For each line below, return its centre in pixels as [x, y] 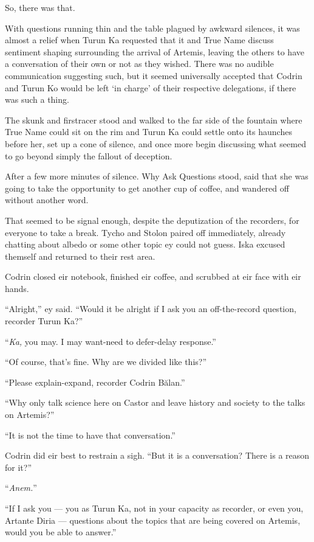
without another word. [47, 200]
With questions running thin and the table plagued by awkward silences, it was [152, 28]
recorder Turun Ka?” [44, 321]
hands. [17, 288]
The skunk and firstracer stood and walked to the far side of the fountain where [154, 120]
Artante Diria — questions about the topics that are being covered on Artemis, [153, 520]
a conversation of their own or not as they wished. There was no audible [139, 64]
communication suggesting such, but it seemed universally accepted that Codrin [154, 75]
